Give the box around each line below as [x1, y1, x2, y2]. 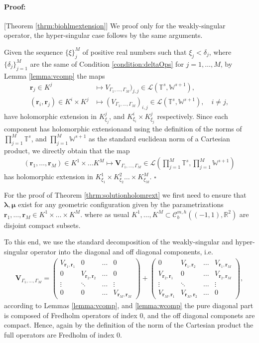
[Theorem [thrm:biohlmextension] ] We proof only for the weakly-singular [4, 20, 226, 30]
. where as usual [80, 209, 129, 219]
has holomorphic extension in [4, 171, 93, 182]
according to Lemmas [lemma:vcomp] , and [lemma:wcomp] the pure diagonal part [4, 300, 254, 311]
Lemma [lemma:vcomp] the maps [4, 70, 105, 81]
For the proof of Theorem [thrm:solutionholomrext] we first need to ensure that [4, 189, 247, 200]
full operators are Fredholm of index [4, 329, 115, 340]
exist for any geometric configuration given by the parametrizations [18, 199, 224, 210]
